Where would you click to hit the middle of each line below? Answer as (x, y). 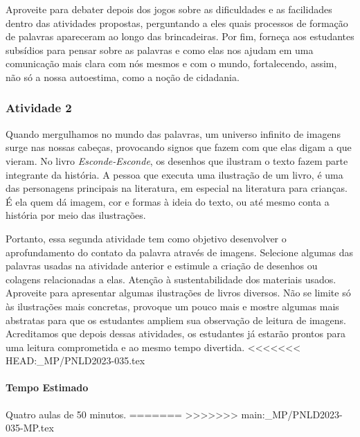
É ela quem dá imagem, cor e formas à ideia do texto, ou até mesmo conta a (168, 201)
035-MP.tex (30, 428)
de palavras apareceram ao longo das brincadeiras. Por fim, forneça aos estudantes (180, 36)
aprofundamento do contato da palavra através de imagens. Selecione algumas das (180, 252)
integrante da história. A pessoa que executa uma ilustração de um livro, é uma (174, 174)
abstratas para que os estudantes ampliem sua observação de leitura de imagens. (176, 320)
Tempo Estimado (47, 387)
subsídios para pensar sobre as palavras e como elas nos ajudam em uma (160, 50)
